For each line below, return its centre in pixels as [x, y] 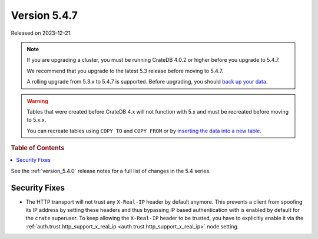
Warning [37, 101]
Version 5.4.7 [44, 15]
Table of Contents [38, 148]
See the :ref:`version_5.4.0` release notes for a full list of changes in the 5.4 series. [111, 171]
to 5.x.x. [37, 120]
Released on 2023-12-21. [41, 33]
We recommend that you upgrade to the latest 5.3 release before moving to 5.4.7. [125, 71]
